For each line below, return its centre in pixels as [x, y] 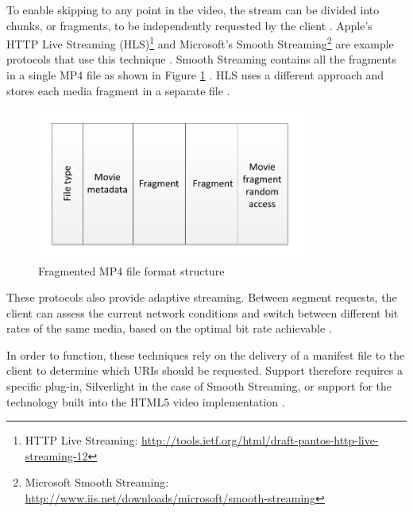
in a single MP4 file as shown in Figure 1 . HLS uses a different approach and [195, 75]
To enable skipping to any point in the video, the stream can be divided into [193, 10]
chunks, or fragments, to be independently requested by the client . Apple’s [189, 25]
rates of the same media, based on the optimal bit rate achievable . [169, 328]
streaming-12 [56, 455]
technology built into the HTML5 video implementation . [146, 401]
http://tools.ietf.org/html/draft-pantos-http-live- [260, 440]
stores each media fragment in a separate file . [118, 90]
